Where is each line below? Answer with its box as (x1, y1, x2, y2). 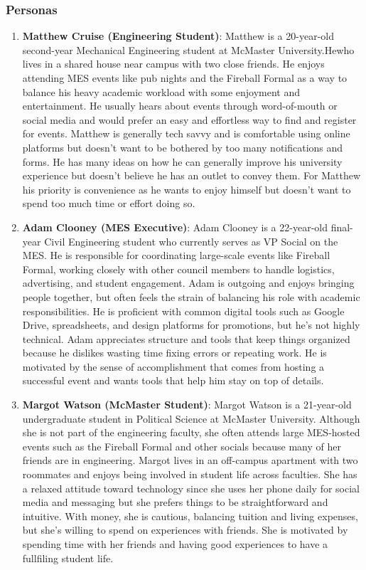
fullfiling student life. (22, 550, 114, 565)
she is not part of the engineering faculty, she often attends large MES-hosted (22, 425, 360, 440)
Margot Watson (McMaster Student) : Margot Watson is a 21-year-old (22, 397, 352, 412)
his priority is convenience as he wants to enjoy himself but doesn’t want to (22, 181, 351, 196)
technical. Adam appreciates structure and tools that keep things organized (22, 331, 350, 346)
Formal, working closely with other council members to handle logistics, (22, 261, 335, 276)
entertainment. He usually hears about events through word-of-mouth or (22, 98, 338, 113)
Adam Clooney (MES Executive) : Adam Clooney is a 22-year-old (22, 219, 328, 234)
